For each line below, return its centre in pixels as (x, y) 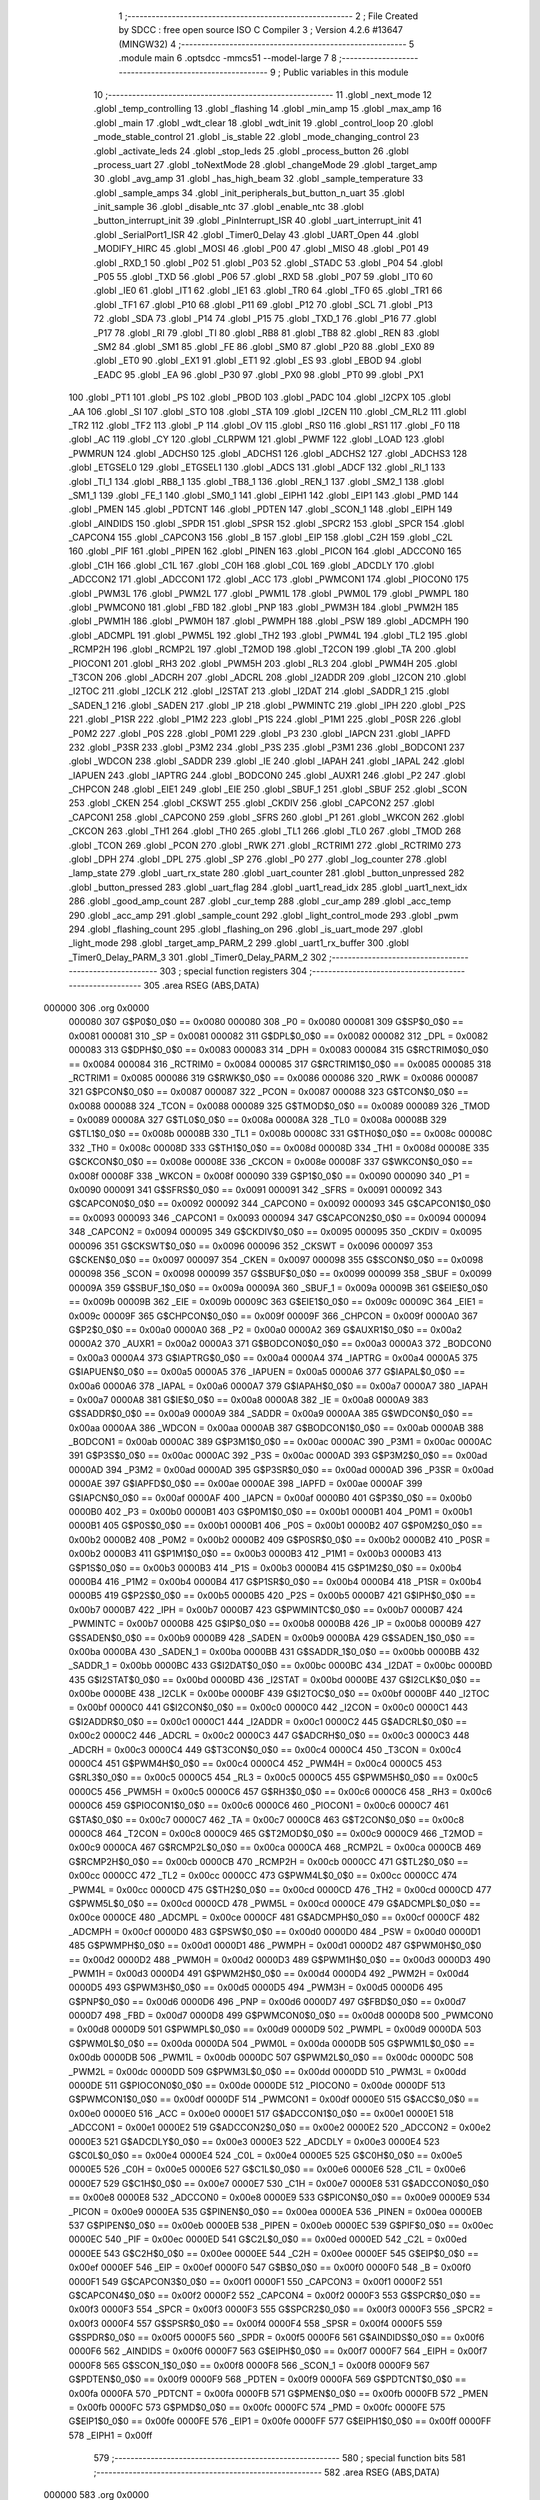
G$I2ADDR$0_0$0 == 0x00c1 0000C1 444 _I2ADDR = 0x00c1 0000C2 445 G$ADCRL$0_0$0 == (268, 1721)
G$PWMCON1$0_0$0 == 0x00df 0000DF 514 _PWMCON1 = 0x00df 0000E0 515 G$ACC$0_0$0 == (274, 2099)
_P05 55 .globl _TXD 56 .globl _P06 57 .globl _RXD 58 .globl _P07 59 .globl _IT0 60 (263, 277)
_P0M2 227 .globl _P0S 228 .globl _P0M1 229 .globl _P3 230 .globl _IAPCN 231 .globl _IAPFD (259, 733)
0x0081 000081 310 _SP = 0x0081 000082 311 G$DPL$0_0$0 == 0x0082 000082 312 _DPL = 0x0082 (278, 1036)
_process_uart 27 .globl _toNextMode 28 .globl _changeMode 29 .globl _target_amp (265, 164)
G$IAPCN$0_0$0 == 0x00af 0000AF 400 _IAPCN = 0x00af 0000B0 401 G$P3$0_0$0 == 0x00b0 (270, 1497)
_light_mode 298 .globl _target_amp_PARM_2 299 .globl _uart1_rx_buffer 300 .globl (239, 943)
